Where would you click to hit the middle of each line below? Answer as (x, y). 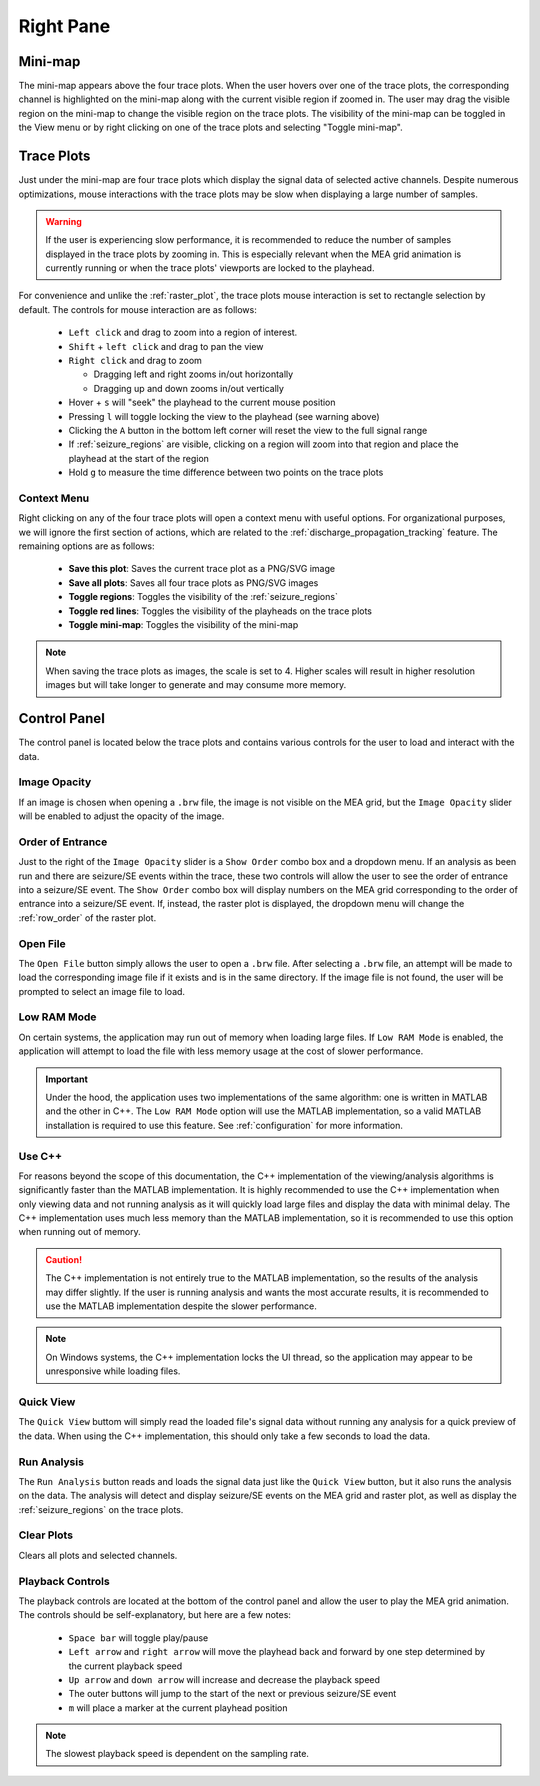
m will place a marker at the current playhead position (178, 1707)
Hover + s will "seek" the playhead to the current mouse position (202, 402)
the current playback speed (125, 1666)
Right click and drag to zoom (135, 361)
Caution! (64, 1259)
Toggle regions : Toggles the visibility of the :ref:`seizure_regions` (203, 597)
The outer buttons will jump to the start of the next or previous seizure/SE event (232, 1694)
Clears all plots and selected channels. (98, 1555)
